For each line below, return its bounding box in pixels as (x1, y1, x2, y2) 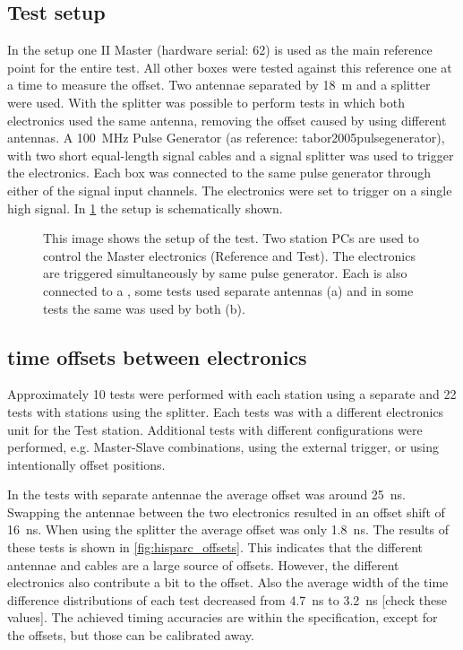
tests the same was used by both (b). (43, 299, 245, 317)
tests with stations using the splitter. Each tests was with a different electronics (7, 402, 444, 420)
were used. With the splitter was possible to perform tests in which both (7, 92, 406, 111)
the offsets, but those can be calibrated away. (7, 626, 254, 645)
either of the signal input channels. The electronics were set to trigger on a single (7, 180, 452, 199)
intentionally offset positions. (7, 455, 166, 473)
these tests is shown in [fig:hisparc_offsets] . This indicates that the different (7, 538, 423, 557)
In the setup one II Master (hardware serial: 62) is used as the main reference (7, 40, 433, 59)
